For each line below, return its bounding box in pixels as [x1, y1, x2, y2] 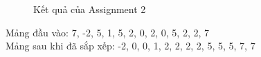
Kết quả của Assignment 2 [33, 2, 146, 16]
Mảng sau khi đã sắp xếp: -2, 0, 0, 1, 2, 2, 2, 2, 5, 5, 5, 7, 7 [6, 38, 255, 53]
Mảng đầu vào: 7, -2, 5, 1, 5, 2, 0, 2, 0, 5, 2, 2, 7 [6, 25, 209, 39]
